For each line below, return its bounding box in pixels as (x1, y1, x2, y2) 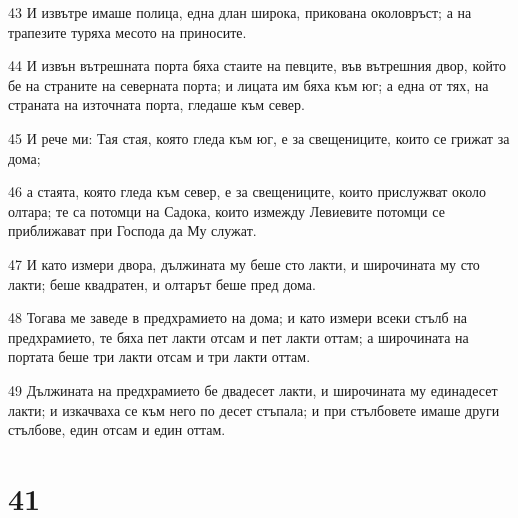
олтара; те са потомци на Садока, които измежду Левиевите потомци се (8, 200, 445, 221)
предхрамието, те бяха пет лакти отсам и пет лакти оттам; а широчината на (8, 326, 469, 347)
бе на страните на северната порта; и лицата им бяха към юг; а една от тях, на (8, 74, 489, 95)
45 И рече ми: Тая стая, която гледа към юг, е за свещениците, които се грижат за (8, 127, 510, 148)
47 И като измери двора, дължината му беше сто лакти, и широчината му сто (8, 253, 480, 274)
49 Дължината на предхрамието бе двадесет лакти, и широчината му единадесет (8, 379, 498, 400)
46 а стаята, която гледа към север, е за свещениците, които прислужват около (8, 181, 487, 202)
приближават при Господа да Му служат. (8, 220, 257, 241)
